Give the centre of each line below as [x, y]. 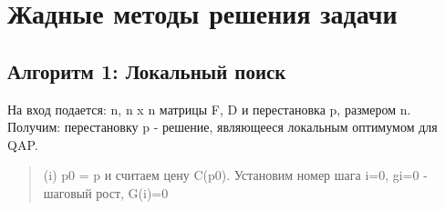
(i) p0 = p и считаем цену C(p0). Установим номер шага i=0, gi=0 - [235, 175]
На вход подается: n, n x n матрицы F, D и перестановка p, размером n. [209, 109]
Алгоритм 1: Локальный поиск [147, 70]
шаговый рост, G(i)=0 [106, 192]
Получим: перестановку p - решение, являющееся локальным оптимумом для [222, 127]
